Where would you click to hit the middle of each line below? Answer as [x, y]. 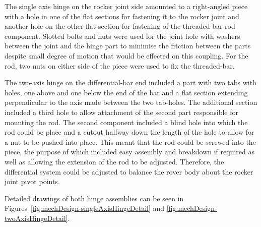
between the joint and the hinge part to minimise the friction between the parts [128, 46]
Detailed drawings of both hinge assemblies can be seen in [94, 198]
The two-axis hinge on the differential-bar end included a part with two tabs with [130, 82]
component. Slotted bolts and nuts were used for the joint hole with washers [122, 36]
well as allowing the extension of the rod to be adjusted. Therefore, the [114, 161]
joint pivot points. [32, 181]
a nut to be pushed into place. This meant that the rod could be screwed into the [130, 141]
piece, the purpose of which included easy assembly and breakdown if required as [129, 152]
